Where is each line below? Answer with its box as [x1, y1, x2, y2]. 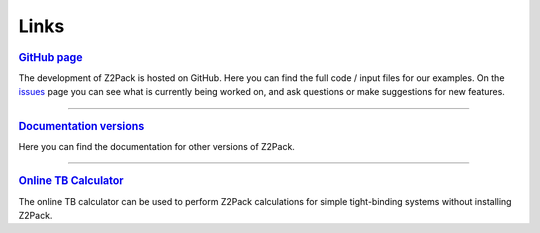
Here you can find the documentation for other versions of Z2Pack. [18, 140, 295, 152]
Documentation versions [18, 119, 145, 133]
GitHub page [18, 50, 83, 64]
